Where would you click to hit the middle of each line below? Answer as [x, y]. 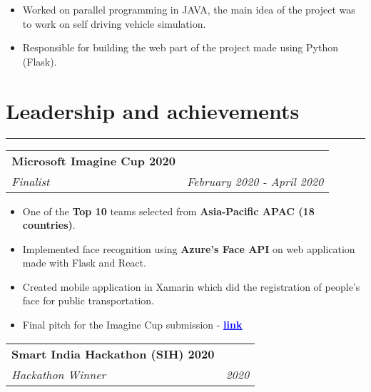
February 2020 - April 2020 [255, 181]
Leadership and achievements [153, 110]
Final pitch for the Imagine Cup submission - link [132, 325]
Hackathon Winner [59, 374]
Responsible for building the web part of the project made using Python [180, 47]
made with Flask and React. [84, 263]
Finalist [31, 181]
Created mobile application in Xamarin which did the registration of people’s [191, 286]
